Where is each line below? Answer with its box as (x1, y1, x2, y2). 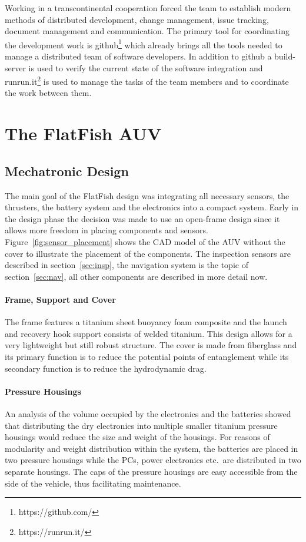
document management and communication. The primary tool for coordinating (5, 25, 290, 37)
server (5, 61, 26, 74)
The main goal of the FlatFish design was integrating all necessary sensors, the (5, 189, 290, 201)
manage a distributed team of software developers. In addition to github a (5, 50, 272, 62)
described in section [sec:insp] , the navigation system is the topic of (5, 259, 248, 271)
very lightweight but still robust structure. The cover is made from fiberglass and (5, 339, 297, 351)
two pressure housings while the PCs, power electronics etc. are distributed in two (5, 454, 301, 466)
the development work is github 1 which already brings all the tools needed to (5, 37, 282, 51)
